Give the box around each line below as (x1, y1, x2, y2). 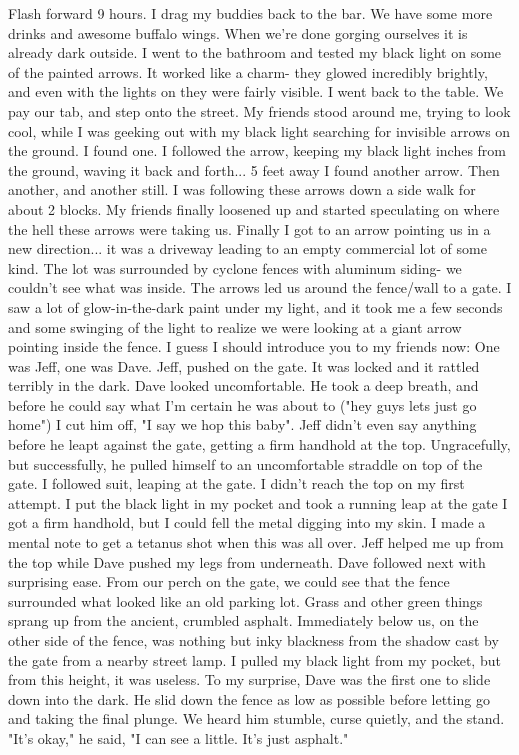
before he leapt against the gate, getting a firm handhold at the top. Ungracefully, (8, 434, 511, 455)
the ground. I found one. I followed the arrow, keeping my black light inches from (8, 140, 507, 161)
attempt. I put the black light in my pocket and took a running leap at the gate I (8, 492, 508, 513)
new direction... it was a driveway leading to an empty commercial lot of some (8, 238, 487, 259)
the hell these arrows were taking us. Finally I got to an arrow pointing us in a (8, 218, 491, 239)
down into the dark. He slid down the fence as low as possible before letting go (8, 688, 490, 709)
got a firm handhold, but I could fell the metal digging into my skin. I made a (8, 512, 486, 533)
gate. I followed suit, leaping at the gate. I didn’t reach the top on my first (8, 473, 465, 494)
